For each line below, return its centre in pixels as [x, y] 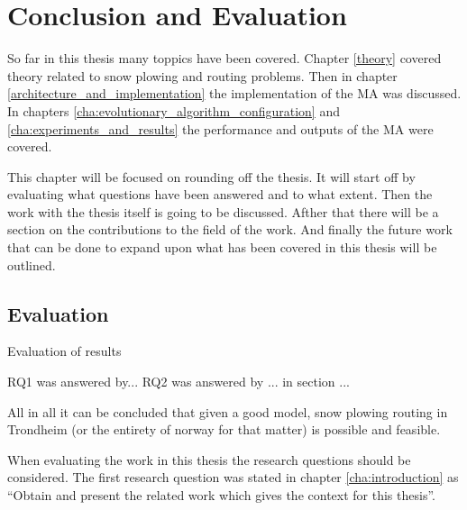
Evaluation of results [64, 351]
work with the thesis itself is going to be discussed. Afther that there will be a [223, 211]
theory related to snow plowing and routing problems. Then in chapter [202, 75]
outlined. [32, 264]
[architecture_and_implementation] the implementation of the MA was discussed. [234, 93]
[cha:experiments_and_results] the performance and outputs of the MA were [220, 128]
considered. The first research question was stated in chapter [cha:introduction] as [233, 477]
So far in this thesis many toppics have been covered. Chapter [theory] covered [224, 58]
